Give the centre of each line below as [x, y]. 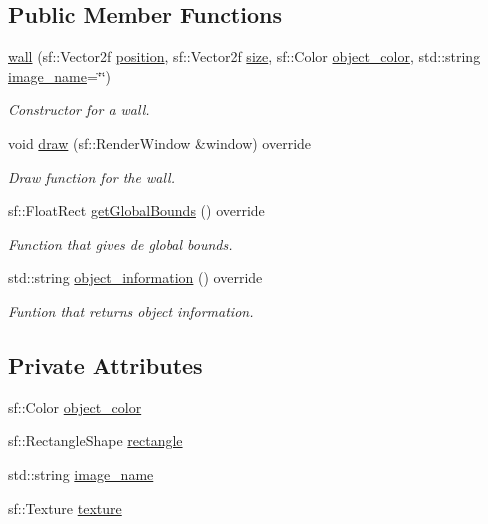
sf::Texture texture [65, 507]
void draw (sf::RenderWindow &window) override [160, 142]
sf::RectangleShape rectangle [95, 440]
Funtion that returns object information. [131, 310]
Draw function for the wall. [91, 176]
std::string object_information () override [135, 277]
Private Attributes [105, 364]
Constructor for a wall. [79, 109]
